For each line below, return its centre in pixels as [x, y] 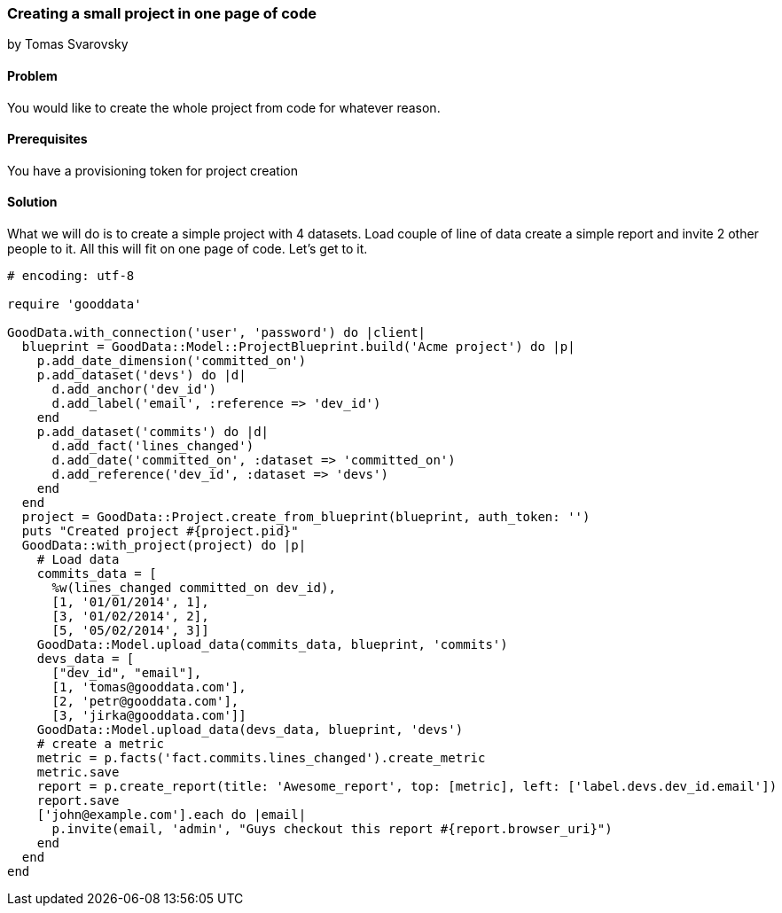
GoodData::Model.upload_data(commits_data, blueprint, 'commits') [272, 645]
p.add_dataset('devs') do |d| [141, 375]
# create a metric [101, 744]
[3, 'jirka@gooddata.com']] [149, 716]
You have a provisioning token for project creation [152, 170]
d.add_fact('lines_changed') [153, 446]
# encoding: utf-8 [71, 276]
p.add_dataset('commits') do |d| [153, 432]
